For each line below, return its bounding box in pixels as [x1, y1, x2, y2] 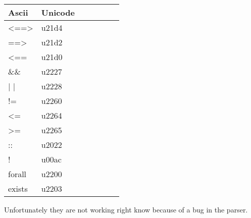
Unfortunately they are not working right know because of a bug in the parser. [4, 204, 248, 214]
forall [8, 168, 27, 180]
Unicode [41, 7, 75, 18]
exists [8, 183, 28, 194]
